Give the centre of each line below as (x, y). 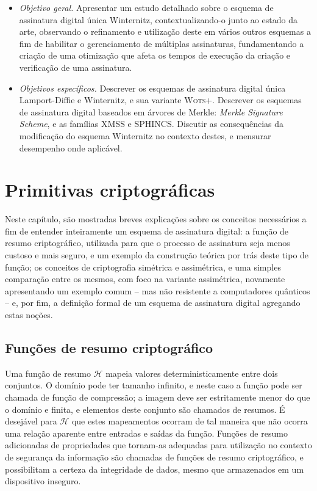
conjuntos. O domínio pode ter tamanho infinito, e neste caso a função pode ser (154, 385)
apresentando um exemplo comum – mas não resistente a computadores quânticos (158, 290)
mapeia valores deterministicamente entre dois (192, 373)
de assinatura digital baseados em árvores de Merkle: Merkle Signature (151, 111)
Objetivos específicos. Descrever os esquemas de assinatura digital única (152, 88)
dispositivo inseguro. (43, 481)
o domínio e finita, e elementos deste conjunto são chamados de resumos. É (145, 409)
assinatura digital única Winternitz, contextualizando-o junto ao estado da (158, 19)
